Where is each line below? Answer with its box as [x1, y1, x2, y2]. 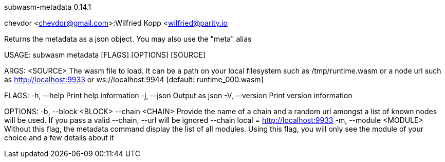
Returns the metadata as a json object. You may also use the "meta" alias [4, 34, 252, 43]
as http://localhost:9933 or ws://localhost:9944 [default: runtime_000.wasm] [4, 75, 264, 84]
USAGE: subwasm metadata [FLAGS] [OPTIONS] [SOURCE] [4, 50, 206, 59]
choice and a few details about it [4, 133, 114, 142]
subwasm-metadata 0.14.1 [4, 3, 91, 11]
